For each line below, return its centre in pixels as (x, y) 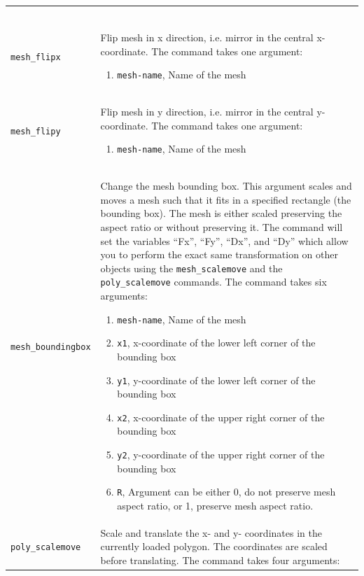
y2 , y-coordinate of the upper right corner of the (221, 455)
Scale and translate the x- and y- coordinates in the (211, 532)
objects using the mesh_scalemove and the (191, 268)
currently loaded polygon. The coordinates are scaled (214, 546)
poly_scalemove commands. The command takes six (213, 282)
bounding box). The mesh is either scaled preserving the (221, 213)
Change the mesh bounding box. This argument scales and (226, 186)
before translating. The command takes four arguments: (220, 560)
